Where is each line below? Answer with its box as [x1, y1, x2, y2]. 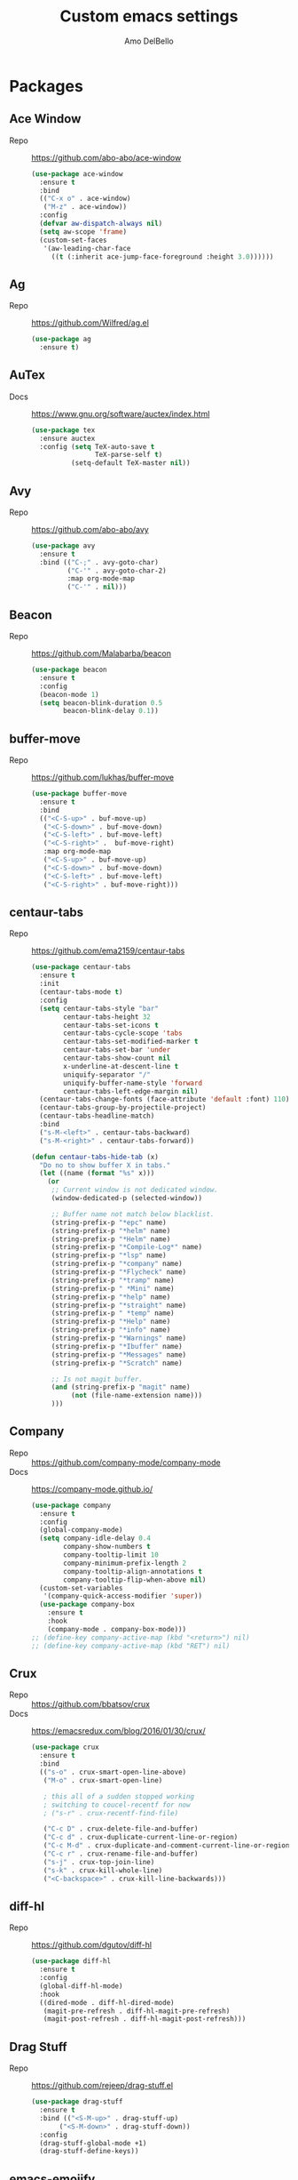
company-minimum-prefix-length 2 [63, 1559, 187, 1567]
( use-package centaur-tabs [31, 963, 131, 972]
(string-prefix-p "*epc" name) [51, 1218, 167, 1227]
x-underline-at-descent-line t [63, 1062, 179, 1070]
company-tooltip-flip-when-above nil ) [63, 1575, 207, 1584]
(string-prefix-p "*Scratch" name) [51, 1358, 184, 1367]
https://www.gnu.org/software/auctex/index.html [31, 408, 210, 419]
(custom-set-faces [39, 236, 108, 244]
